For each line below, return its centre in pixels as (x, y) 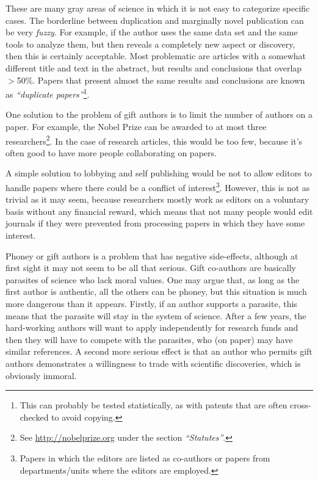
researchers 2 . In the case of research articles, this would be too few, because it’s (154, 140)
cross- (301, 405)
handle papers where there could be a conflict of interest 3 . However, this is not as (158, 186)
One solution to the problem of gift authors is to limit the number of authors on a (159, 114)
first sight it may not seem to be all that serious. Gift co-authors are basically (151, 268)
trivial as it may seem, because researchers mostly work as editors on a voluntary (157, 199)
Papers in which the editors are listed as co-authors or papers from (145, 457)
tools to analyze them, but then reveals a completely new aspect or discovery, (150, 44)
